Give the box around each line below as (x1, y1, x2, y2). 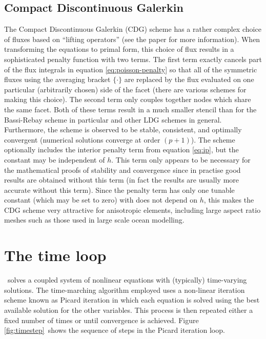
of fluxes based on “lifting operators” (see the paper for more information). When (4, 33, 260, 44)
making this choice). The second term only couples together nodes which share (4, 94, 251, 105)
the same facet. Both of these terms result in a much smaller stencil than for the (4, 104, 257, 114)
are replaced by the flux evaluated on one (124, 74, 254, 85)
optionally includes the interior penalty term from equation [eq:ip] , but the (4, 144, 239, 155)
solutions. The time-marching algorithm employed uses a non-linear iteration (4, 284, 245, 295)
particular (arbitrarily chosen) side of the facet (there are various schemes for (4, 84, 247, 94)
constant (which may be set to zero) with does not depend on (4, 194, 198, 205)
